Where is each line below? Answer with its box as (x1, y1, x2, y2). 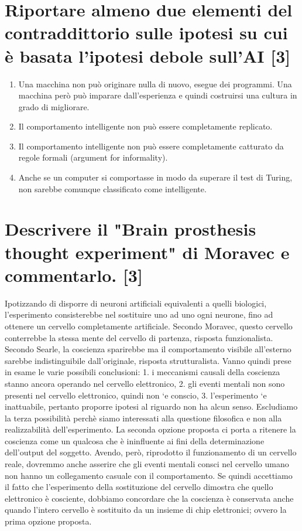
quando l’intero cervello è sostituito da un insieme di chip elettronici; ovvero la (5, 503, 287, 516)
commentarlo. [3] (5, 263, 143, 287)
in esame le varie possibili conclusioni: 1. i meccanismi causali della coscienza (5, 366, 280, 378)
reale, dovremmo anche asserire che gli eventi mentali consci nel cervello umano (5, 458, 289, 470)
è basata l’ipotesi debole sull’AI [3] (5, 43, 291, 67)
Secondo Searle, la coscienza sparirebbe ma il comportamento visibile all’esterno (5, 343, 291, 355)
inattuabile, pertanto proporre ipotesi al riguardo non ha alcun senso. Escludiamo (5, 400, 298, 413)
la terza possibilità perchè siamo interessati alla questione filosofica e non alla (5, 411, 282, 424)
